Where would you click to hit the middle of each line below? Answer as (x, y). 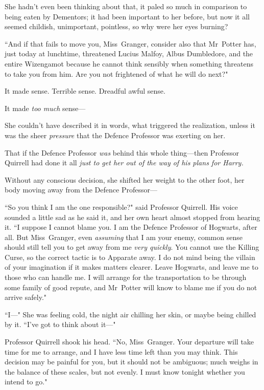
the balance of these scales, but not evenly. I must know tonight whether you (125, 371)
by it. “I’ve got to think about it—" (60, 324)
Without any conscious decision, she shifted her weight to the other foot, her (125, 179)
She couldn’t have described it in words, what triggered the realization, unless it (130, 125)
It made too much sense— (45, 108)
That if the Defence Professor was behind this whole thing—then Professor (122, 152)
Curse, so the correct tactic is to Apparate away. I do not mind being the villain (130, 257)
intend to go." (26, 382)
